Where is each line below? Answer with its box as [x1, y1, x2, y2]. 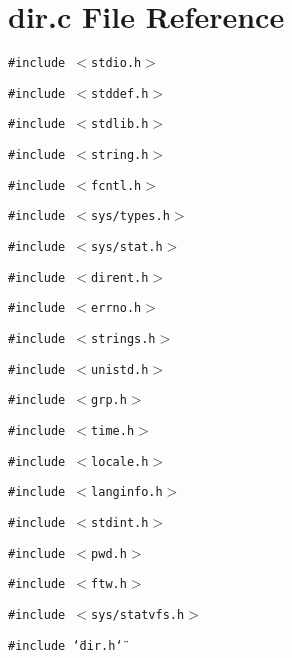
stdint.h [91, 515, 149, 530]
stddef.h [91, 86, 149, 101]
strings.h [91, 332, 156, 347]
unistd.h [91, 362, 149, 377]
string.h [91, 148, 149, 163]
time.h [91, 424, 135, 438]
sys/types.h [91, 209, 170, 224]
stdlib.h [91, 117, 149, 132]
